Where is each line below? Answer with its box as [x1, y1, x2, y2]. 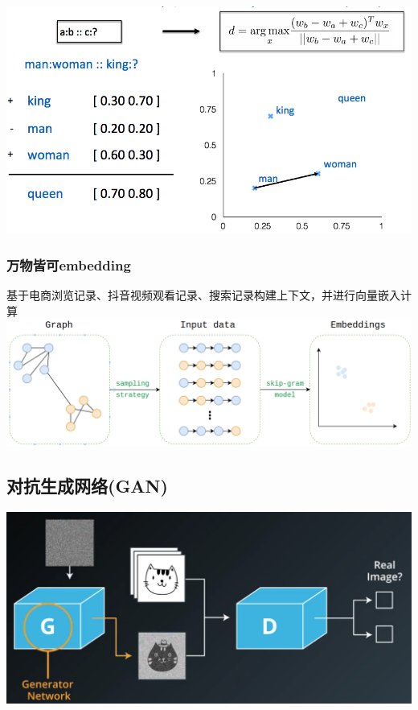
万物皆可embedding [6, 254, 131, 275]
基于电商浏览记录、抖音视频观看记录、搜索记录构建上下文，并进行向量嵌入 [6, 287, 400, 303]
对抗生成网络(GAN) [6, 473, 168, 497]
